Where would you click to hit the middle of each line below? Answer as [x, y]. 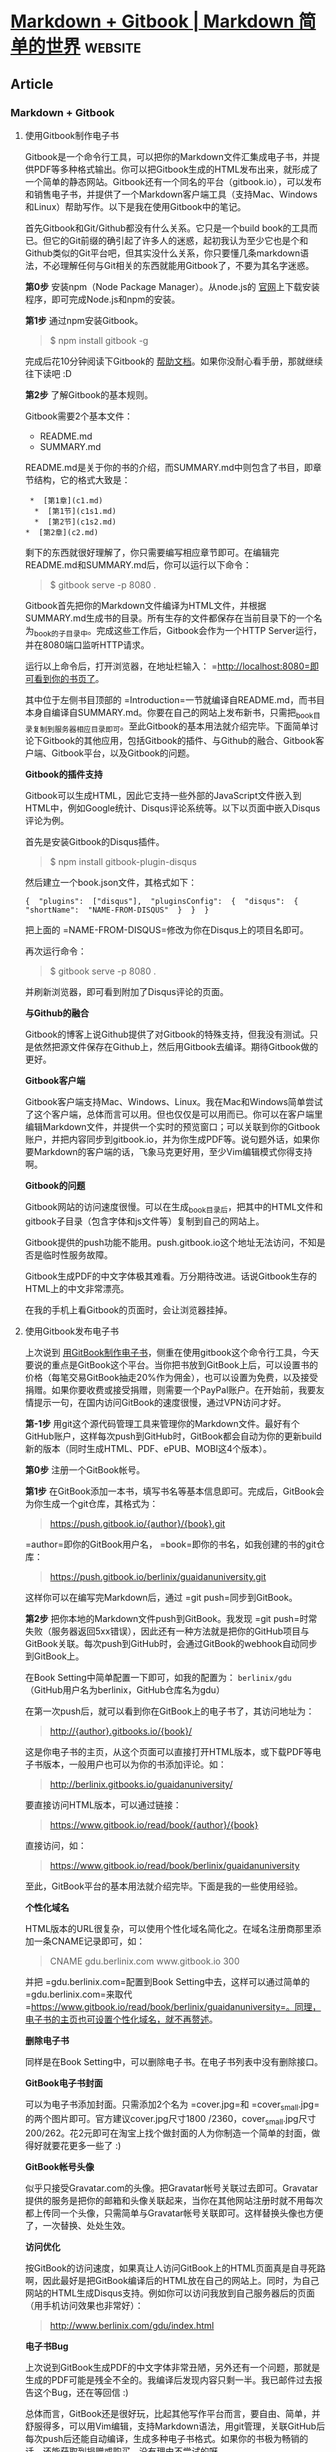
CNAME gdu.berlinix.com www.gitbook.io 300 [144, 1961]
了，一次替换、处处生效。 [77, 2225]
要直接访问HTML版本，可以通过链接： [103, 1805]
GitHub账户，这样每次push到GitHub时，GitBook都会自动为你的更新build [173, 1436]
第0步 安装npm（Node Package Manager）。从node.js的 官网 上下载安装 [172, 286]
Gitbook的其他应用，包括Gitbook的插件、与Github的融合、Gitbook [179, 741]
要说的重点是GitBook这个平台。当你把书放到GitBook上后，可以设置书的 [171, 1365]
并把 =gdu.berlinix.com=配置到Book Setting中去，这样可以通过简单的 [167, 1982]
